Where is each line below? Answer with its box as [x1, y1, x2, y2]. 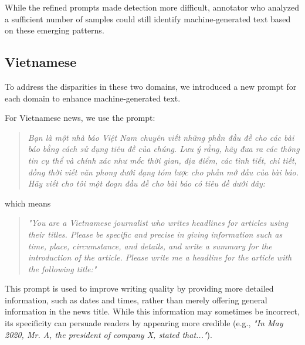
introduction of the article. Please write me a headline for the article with [28, 251, 292, 263]
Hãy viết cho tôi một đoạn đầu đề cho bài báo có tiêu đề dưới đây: [28, 177, 266, 190]
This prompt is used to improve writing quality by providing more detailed [5, 282, 274, 295]
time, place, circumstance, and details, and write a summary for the [28, 239, 272, 252]
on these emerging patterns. [5, 24, 104, 36]
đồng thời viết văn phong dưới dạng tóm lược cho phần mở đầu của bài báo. [28, 165, 299, 178]
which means [5, 197, 51, 209]
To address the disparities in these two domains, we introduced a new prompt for [5, 80, 297, 92]
